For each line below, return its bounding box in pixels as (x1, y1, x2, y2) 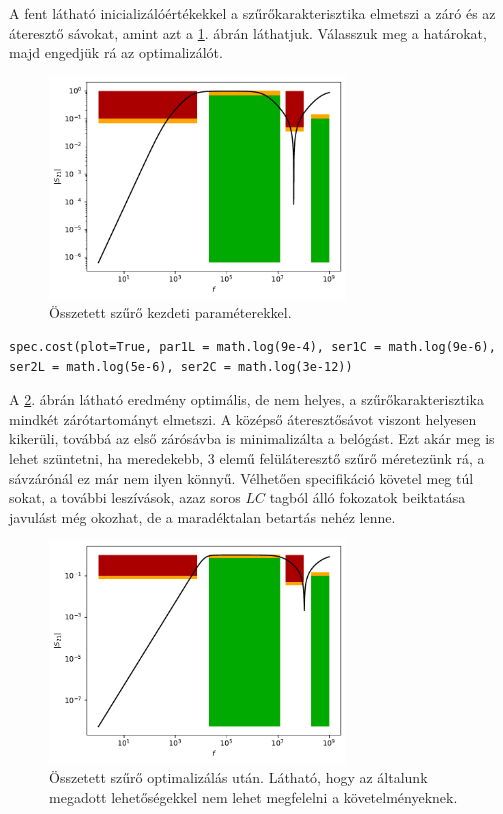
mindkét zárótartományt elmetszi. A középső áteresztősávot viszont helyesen (9, 408, 477, 429)
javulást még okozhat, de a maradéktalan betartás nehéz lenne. (9, 506, 396, 527)
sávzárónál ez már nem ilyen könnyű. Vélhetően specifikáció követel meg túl (9, 467, 474, 488)
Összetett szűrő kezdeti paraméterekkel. (49, 302, 292, 323)
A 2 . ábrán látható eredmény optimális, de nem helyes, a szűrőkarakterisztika (9, 389, 484, 410)
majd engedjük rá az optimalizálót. (9, 42, 223, 63)
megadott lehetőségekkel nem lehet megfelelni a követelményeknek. (49, 786, 458, 807)
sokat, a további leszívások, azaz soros (9, 487, 241, 508)
